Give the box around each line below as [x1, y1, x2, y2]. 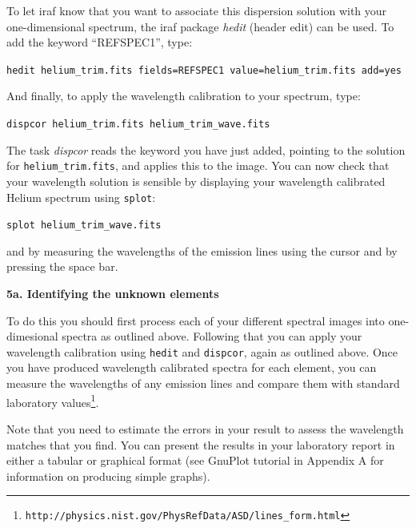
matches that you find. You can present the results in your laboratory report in [6, 436, 395, 453]
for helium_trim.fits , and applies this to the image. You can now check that [6, 157, 390, 174]
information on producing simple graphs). [6, 467, 210, 484]
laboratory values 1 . [6, 391, 99, 410]
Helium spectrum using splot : [6, 188, 156, 205]
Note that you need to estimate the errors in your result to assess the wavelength [6, 420, 404, 437]
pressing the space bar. [6, 258, 118, 275]
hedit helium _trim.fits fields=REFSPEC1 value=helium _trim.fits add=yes [6, 64, 402, 76]
